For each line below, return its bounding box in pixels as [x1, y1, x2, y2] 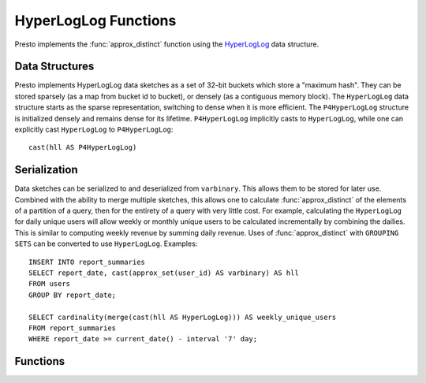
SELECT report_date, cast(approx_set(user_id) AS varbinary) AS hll [28, 269, 299, 277]
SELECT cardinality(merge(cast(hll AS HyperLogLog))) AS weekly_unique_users [28, 312, 337, 322]
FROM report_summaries [28, 324, 117, 333]
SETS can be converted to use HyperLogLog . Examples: [14, 239, 198, 248]
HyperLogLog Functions [14, 12, 177, 29]
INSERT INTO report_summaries [28, 257, 146, 266]
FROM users [28, 280, 71, 288]
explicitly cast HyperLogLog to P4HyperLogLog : [14, 125, 174, 134]
